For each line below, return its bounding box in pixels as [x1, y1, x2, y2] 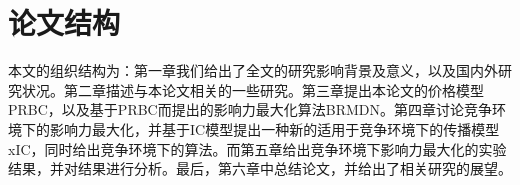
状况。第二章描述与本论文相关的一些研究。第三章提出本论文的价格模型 [21, 79, 484, 100]
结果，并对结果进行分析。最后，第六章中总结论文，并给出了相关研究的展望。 [8, 158, 512, 179]
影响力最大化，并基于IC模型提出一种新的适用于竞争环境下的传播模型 [49, 118, 500, 139]
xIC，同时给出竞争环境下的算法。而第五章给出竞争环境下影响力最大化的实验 [8, 138, 507, 159]
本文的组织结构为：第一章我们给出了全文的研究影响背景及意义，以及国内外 [8, 60, 498, 81]
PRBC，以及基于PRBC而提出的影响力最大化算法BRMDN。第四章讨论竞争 [8, 99, 492, 120]
